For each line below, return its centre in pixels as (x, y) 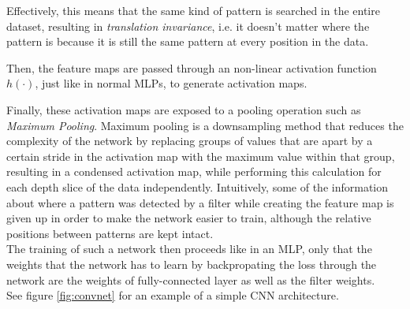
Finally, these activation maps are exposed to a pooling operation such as (184, 109)
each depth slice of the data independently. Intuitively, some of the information (198, 186)
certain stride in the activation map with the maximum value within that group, (201, 156)
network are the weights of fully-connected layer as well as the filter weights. (191, 279)
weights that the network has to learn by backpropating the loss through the (192, 264)
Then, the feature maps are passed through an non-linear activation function (192, 67)
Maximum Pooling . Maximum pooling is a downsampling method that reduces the (205, 125)
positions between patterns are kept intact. (110, 233)
